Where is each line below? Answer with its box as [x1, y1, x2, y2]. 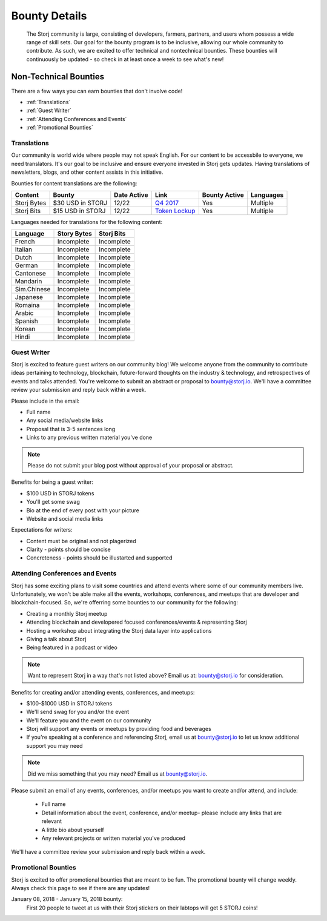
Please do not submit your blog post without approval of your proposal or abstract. [27, 461, 234, 469]
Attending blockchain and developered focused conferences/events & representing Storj [26, 618, 248, 626]
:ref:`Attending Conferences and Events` [26, 115, 127, 122]
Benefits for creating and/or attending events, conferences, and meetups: [11, 688, 195, 696]
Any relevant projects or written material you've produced [41, 834, 186, 842]
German [15, 261, 38, 269]
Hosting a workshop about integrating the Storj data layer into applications [26, 627, 212, 634]
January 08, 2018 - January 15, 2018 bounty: [11, 896, 123, 903]
